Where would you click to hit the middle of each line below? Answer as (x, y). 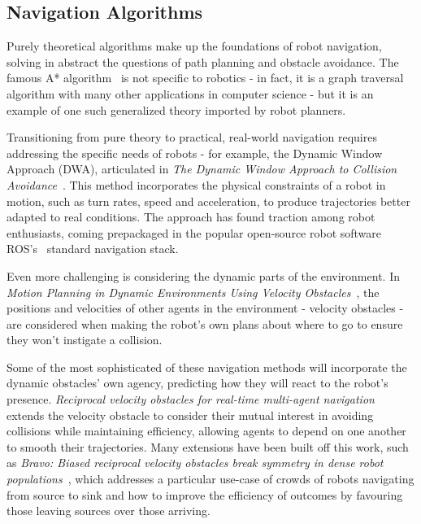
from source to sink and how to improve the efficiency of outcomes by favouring (205, 494)
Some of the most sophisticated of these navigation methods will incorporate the (207, 367)
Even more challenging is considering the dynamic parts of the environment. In (203, 275)
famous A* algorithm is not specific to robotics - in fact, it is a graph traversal (205, 78)
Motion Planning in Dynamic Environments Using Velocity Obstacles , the (193, 292)
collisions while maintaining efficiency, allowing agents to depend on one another (206, 431)
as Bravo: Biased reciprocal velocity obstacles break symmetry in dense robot (195, 463)
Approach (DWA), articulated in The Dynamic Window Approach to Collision (202, 169)
